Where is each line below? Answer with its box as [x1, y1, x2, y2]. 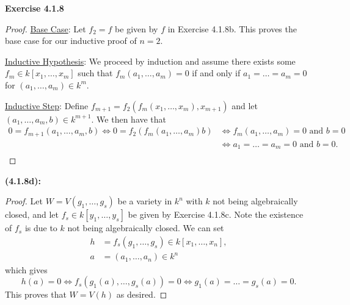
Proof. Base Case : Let [5, 22, 86, 35]
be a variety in [117, 195, 172, 207]
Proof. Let [5, 195, 43, 207]
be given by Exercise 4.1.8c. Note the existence [128, 208, 304, 221]
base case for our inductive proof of [5, 34, 137, 47]
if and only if [192, 66, 241, 79]
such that [78, 66, 113, 79]
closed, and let [5, 208, 59, 221]
